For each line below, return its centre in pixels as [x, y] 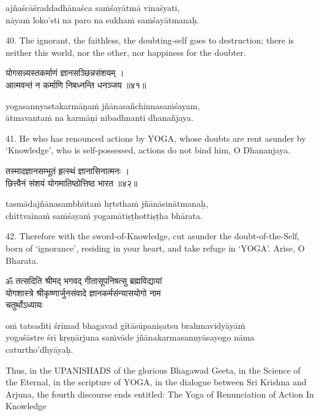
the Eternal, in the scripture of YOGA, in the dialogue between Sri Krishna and [156, 382]
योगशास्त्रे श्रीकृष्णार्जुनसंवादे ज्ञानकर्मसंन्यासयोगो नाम [83, 292]
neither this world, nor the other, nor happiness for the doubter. [126, 52]
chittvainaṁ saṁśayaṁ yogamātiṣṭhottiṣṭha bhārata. [104, 215]
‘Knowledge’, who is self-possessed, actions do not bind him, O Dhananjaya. [148, 150]
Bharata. [22, 260]
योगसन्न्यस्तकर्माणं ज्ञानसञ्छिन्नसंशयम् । [65, 73]
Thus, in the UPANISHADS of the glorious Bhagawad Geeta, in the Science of [153, 370]
